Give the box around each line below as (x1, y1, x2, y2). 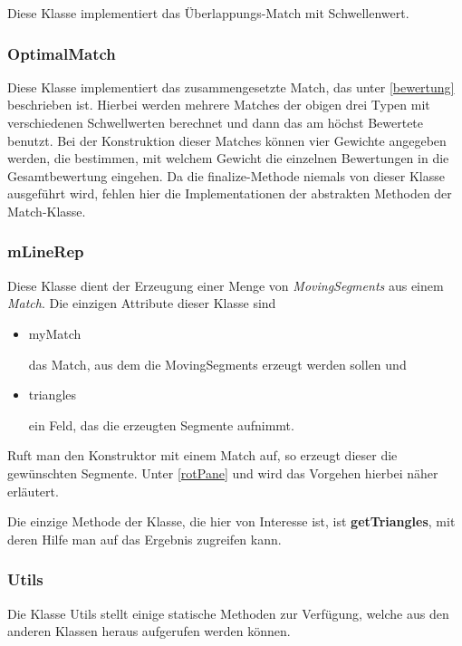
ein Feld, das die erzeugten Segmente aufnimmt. (28, 415, 294, 434)
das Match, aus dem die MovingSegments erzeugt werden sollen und (28, 354, 407, 373)
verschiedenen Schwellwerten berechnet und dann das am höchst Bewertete (7, 113, 424, 131)
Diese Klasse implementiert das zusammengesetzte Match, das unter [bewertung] (7, 77, 455, 96)
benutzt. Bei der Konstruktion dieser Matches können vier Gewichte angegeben (7, 130, 447, 149)
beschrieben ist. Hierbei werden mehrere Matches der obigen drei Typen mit (7, 95, 430, 114)
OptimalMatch (7, 42, 116, 64)
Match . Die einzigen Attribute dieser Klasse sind (7, 294, 276, 313)
